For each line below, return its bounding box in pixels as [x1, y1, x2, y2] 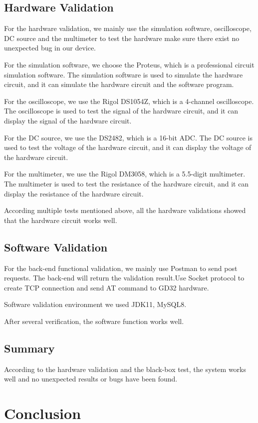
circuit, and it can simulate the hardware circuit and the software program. [4, 79, 234, 89]
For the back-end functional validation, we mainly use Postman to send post [4, 262, 238, 273]
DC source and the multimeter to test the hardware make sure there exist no [4, 32, 240, 43]
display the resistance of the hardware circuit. [4, 188, 144, 198]
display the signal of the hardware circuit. [4, 115, 132, 125]
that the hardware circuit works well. [4, 214, 117, 225]
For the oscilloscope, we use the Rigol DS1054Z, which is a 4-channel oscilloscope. [4, 95, 254, 106]
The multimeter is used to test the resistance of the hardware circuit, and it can [4, 178, 249, 188]
